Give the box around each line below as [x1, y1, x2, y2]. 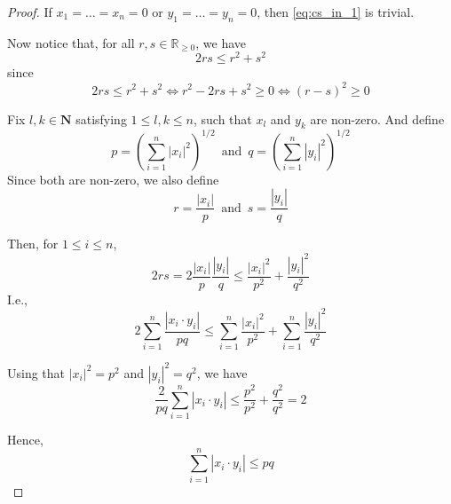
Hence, [7, 429, 44, 448]
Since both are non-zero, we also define [7, 169, 219, 188]
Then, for [7, 234, 59, 253]
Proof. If [7, 3, 52, 20]
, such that [194, 109, 252, 128]
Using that [7, 363, 66, 382]
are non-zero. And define [310, 109, 445, 128]
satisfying [75, 109, 127, 128]
